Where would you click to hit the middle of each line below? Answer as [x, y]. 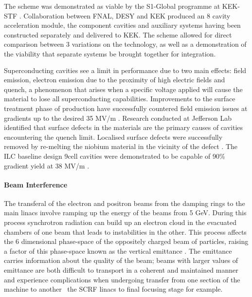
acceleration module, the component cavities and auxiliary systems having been [122, 25]
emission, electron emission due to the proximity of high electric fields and [115, 80]
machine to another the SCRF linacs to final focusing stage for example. [113, 289]
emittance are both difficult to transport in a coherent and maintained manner [121, 270]
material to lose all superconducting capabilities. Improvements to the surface [120, 99]
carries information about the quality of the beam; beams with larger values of [121, 260]
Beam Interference [36, 184]
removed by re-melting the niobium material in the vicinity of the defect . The [121, 146]
